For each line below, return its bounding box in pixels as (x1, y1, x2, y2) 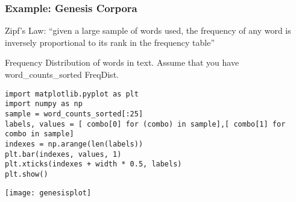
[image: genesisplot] (5, 188, 92, 197)
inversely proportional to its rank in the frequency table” (5, 36, 215, 48)
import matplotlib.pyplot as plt (5, 89, 139, 98)
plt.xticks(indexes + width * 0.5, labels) (5, 160, 182, 169)
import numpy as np (5, 99, 83, 109)
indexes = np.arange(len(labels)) (5, 139, 143, 148)
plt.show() (5, 169, 48, 178)
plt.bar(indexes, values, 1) (5, 150, 122, 159)
